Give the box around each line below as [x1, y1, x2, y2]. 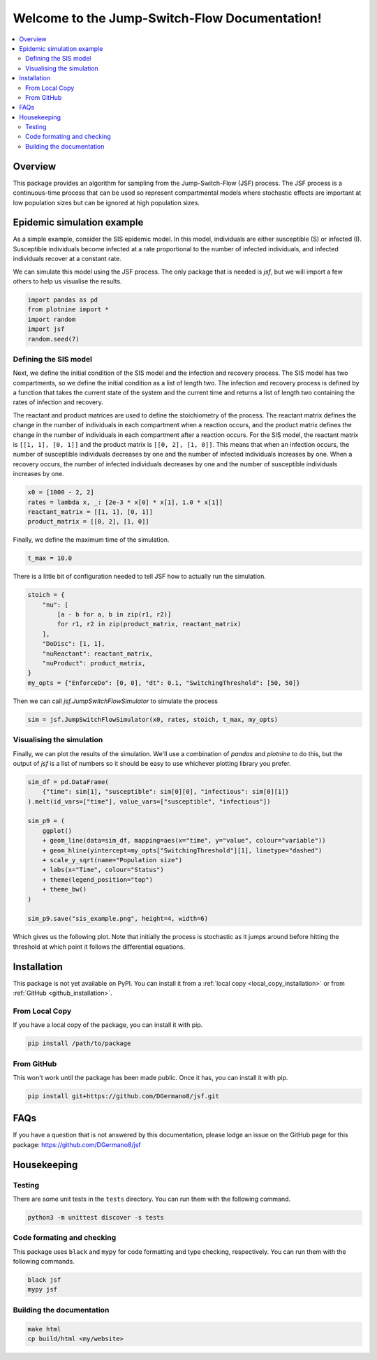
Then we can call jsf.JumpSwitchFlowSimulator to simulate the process [13, 697, 218, 705]
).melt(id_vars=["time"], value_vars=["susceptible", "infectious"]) [27, 797, 271, 806]
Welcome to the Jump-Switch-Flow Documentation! [13, 10, 322, 26]
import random [27, 315, 76, 323]
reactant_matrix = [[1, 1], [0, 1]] [27, 508, 154, 516]
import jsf [27, 325, 65, 333]
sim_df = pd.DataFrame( [27, 778, 110, 785]
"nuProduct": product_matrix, [42, 660, 146, 667]
